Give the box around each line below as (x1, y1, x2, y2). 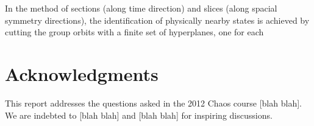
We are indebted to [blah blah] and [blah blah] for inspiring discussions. (5, 108, 273, 121)
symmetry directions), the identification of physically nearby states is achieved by (5, 13, 310, 26)
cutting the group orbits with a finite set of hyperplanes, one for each (5, 26, 264, 38)
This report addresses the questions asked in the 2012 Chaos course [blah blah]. (5, 96, 302, 109)
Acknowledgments (5, 61, 159, 86)
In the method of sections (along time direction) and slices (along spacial (5, 2, 277, 14)
